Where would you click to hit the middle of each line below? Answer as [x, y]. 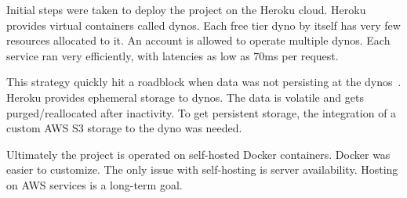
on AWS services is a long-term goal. [94, 184]
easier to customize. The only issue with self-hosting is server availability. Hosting [202, 169]
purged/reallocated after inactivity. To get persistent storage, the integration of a [202, 112]
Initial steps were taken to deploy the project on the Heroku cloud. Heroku [186, 9]
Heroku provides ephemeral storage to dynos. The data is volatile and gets [185, 97]
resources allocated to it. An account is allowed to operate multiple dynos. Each [198, 40]
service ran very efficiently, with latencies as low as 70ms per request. [173, 55]
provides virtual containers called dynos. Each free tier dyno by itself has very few [203, 25]
